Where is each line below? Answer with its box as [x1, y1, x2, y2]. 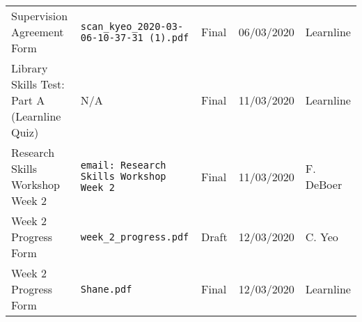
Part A [11, 92, 45, 108]
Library [11, 60, 48, 76]
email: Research [80, 160, 166, 171]
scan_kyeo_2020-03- [80, 20, 184, 32]
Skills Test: [11, 76, 65, 92]
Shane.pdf [80, 283, 132, 295]
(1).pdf [148, 31, 189, 43]
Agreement [11, 24, 64, 40]
